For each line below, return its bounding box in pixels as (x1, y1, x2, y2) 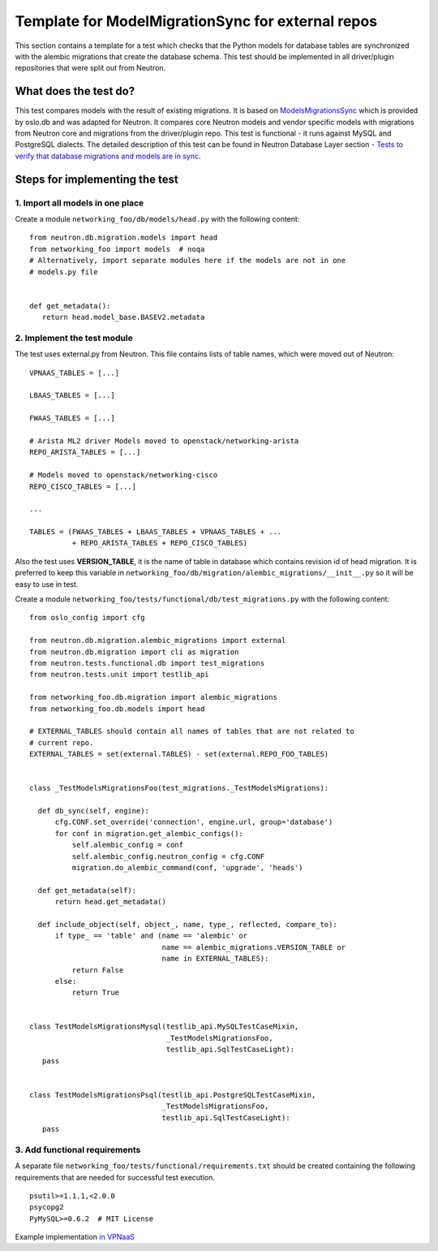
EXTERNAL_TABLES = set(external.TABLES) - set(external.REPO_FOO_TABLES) (29, 749, 329, 759)
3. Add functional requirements (15, 1144, 141, 1155)
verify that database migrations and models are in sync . (15, 151, 202, 161)
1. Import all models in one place (15, 197, 144, 209)
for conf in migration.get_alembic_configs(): (54, 829, 243, 838)
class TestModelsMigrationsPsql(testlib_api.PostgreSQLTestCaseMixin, (29, 1090, 316, 1099)
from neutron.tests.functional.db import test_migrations (29, 658, 265, 667)
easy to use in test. (15, 579, 79, 589)
